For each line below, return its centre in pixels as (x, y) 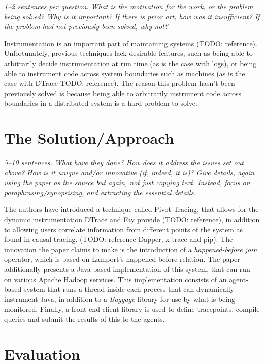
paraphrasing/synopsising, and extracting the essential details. (100, 192)
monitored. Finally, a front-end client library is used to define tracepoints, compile (132, 309)
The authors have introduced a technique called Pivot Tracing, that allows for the (131, 209)
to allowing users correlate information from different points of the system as (124, 229)
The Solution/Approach (89, 138)
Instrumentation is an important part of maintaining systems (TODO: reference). (131, 43)
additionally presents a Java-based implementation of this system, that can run (127, 269)
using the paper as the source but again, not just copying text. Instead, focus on (127, 182)
